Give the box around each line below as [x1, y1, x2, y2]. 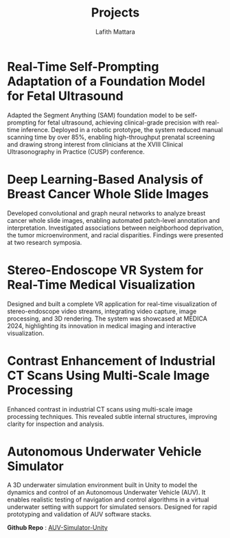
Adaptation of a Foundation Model [7, 74, 206, 89]
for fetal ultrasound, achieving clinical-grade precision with [37, 118, 205, 127]
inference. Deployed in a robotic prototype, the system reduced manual [21, 125, 223, 133]
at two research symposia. [7, 238, 82, 246]
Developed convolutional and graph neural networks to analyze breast [7, 208, 206, 217]
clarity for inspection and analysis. [7, 420, 104, 428]
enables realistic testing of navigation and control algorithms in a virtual [7, 495, 209, 504]
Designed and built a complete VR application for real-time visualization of [7, 299, 218, 308]
